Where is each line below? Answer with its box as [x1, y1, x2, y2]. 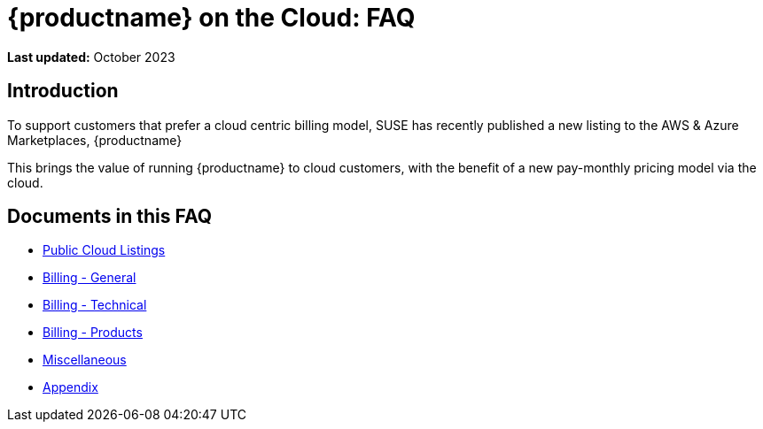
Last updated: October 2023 [7, 49, 175, 65]
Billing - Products [43, 325, 143, 341]
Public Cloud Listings [43, 242, 166, 258]
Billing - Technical [43, 297, 147, 313]
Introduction [7, 80, 119, 103]
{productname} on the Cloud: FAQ [7, 3, 416, 33]
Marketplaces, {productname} [7, 132, 183, 148]
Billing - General [43, 270, 136, 286]
